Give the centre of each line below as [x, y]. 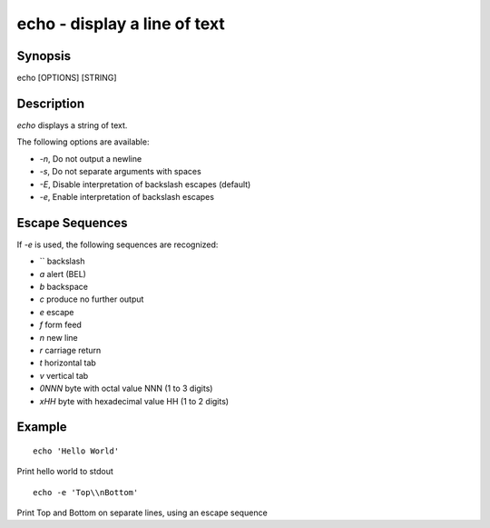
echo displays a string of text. [72, 125]
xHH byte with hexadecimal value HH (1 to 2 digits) [134, 401]
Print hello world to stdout [65, 472]
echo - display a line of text [121, 24]
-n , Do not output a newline [91, 158]
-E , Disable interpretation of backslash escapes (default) [145, 184]
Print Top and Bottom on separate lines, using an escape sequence [142, 513]
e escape [57, 312]
